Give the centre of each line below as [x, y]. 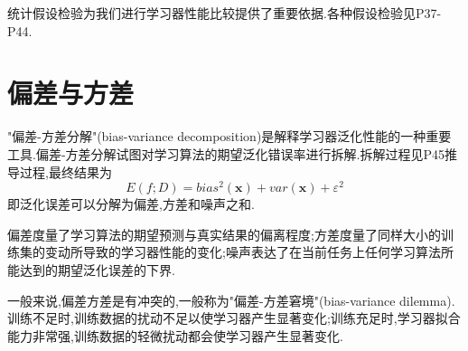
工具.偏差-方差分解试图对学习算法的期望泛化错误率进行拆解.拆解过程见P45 [226, 153]
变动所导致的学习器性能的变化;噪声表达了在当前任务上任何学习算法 [243, 252]
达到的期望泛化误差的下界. [97, 269]
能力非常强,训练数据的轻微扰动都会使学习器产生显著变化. [175, 335]
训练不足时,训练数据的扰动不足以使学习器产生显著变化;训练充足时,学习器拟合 [234, 318]
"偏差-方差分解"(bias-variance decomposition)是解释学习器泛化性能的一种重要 [229, 136]
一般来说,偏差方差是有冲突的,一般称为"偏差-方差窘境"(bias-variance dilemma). [231, 300]
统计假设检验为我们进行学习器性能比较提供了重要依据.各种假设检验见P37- [225, 13]
